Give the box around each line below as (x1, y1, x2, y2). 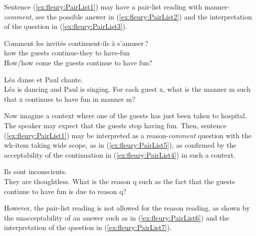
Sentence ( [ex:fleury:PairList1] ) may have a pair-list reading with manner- (4, 1, 230, 11)
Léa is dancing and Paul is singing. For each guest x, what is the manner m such (4, 84, 251, 94)
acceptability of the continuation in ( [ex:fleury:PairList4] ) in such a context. (4, 149, 236, 160)
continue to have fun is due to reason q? (4, 186, 127, 196)
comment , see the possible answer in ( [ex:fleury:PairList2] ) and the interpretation (4, 11, 252, 21)
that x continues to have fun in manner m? (4, 93, 136, 104)
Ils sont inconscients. (4, 166, 67, 177)
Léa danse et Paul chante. (4, 74, 83, 84)
